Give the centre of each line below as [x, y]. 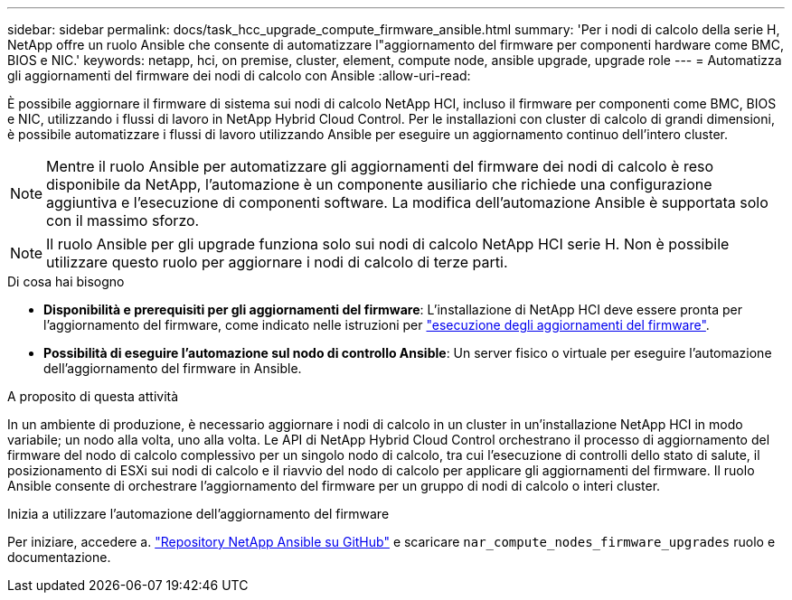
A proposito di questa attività [93, 396]
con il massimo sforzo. [123, 220]
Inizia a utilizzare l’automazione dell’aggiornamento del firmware [198, 514]
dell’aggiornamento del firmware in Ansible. [173, 368]
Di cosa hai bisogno [66, 281]
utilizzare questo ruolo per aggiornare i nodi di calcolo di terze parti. [277, 262]
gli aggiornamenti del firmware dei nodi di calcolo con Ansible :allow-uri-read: [239, 75]
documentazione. [59, 557]
